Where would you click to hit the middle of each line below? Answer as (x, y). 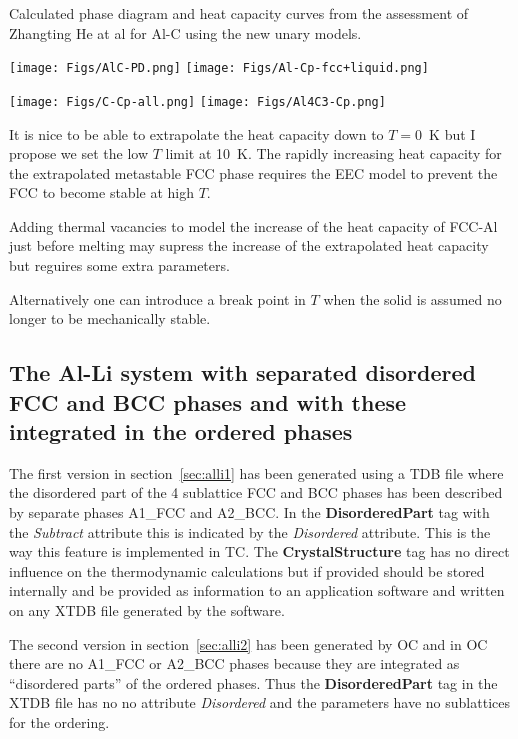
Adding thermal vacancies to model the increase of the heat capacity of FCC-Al (253, 225)
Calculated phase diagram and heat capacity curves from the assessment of (239, 13)
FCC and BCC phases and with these (208, 401)
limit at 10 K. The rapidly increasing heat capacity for (333, 153)
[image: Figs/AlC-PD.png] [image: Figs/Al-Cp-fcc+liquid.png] (219, 68)
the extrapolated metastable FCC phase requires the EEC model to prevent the (253, 172)
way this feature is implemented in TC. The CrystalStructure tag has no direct (259, 551)
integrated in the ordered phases (181, 431)
